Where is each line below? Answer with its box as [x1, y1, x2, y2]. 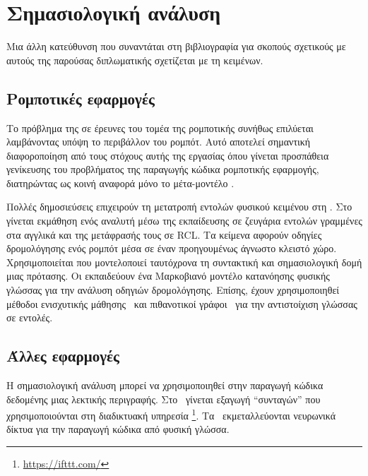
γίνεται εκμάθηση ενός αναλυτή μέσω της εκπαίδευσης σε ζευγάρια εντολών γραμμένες [6, 213, 362, 228]
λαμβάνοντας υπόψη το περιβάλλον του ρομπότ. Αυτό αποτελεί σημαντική [6, 134, 311, 149]
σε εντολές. [6, 310, 53, 325]
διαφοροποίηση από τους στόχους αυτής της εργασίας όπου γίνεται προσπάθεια [6, 148, 329, 162]
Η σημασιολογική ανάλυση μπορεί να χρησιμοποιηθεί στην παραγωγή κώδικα [6, 378, 324, 393]
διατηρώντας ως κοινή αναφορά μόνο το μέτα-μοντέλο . [6, 175, 235, 190]
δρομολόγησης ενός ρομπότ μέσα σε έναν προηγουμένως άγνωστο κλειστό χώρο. [6, 241, 337, 256]
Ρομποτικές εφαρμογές [6, 87, 155, 109]
